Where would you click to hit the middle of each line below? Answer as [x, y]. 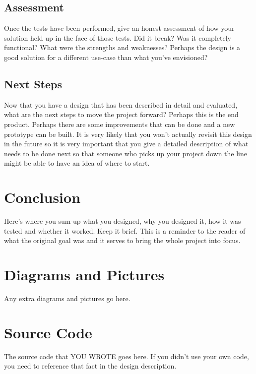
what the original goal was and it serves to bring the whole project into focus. [122, 240]
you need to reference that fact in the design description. [90, 366]
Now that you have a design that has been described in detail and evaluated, [121, 104]
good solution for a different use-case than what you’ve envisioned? [106, 57]
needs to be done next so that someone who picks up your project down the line [126, 153]
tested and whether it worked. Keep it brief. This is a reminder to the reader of [125, 230]
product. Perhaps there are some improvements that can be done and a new [120, 124]
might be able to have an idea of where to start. [77, 163]
